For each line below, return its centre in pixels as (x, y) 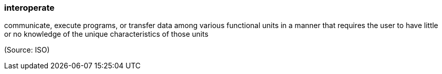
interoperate (30, 8)
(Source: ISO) (27, 50)
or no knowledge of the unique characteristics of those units (106, 34)
